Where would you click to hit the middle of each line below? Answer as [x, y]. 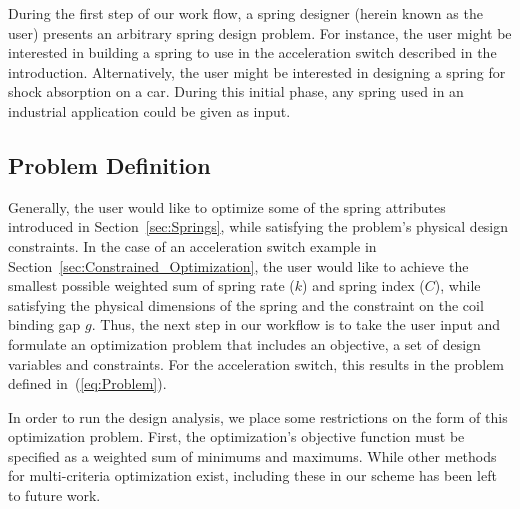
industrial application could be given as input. [149, 110]
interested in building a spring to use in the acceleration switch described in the [252, 52]
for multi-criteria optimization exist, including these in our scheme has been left [252, 475]
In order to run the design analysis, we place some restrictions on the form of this [258, 416]
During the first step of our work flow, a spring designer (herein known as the [245, 13]
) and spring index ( [363, 285]
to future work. [54, 495]
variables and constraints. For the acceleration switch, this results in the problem [256, 363]
